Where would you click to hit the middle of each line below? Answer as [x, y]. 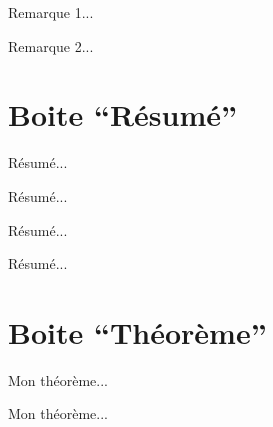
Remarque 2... [51, 45]
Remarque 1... [51, 12]
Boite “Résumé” [123, 114]
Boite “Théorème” [137, 331]
